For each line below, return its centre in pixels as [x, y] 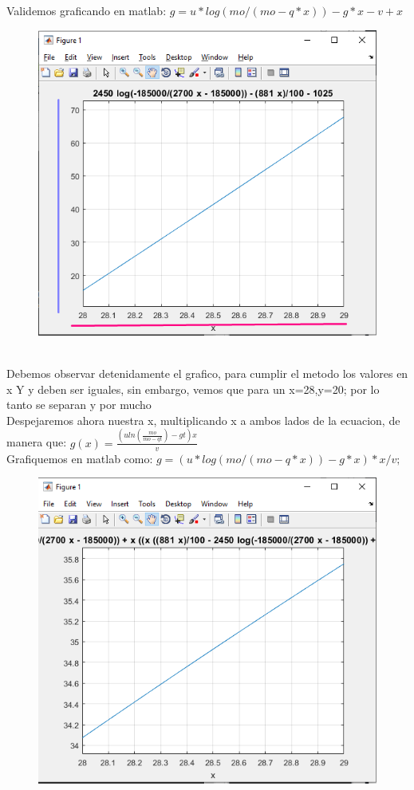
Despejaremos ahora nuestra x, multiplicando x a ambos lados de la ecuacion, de [203, 420]
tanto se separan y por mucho [79, 405]
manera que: [37, 442]
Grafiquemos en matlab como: [80, 458]
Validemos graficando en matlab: [87, 10]
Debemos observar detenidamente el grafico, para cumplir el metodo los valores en [207, 373]
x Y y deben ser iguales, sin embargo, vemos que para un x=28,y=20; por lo [193, 389]
